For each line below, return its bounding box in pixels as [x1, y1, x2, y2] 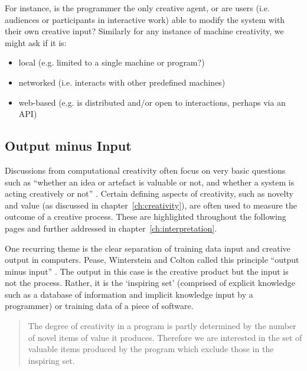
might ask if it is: [5, 36, 67, 48]
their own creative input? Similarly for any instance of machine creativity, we [5, 25, 284, 37]
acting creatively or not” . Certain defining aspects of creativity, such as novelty [5, 187, 293, 200]
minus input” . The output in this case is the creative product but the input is [5, 265, 289, 277]
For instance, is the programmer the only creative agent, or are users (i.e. [5, 2, 270, 14]
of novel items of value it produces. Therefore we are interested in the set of [28, 331, 302, 343]
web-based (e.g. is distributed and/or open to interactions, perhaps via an [18, 96, 286, 108]
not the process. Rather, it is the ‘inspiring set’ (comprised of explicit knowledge [5, 276, 295, 289]
